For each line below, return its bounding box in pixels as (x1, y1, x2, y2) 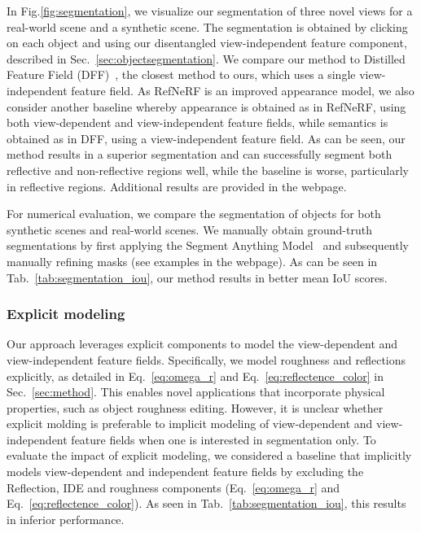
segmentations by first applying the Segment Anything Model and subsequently (7, 237, 409, 254)
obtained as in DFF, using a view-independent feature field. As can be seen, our (7, 129, 406, 146)
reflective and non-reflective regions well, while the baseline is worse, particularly (7, 161, 410, 178)
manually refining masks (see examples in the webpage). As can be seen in (7, 252, 378, 269)
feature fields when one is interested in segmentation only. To (71, 430, 376, 448)
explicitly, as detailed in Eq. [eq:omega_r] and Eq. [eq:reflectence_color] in (7, 367, 384, 384)
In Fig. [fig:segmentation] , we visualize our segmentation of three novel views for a (7, 2, 413, 19)
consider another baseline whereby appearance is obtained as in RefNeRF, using (7, 98, 406, 115)
